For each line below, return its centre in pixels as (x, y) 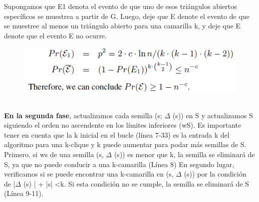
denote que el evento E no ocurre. (55, 35)
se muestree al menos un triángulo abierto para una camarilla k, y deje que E (122, 26)
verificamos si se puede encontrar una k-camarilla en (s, (89, 174)
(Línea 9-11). (24, 193)
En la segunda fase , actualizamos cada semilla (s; (83, 115)
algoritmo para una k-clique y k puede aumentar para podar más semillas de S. (125, 144)
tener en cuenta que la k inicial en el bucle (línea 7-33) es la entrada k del (117, 134)
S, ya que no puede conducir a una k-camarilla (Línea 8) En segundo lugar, (119, 164)
